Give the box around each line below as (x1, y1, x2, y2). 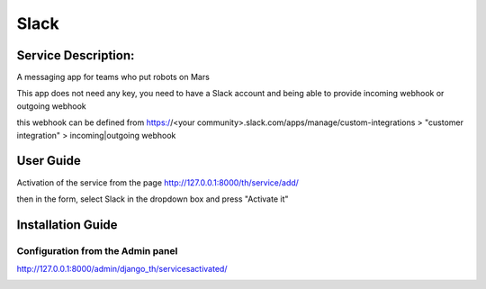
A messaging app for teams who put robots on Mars (16, 72, 211, 83)
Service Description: (16, 48, 135, 63)
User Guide (16, 153, 81, 168)
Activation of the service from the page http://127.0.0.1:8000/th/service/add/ (16, 176, 299, 188)
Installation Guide (16, 217, 118, 232)
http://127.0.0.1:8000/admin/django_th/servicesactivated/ (16, 264, 228, 275)
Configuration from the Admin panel (16, 244, 178, 257)
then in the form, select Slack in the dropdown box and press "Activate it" (16, 194, 289, 204)
